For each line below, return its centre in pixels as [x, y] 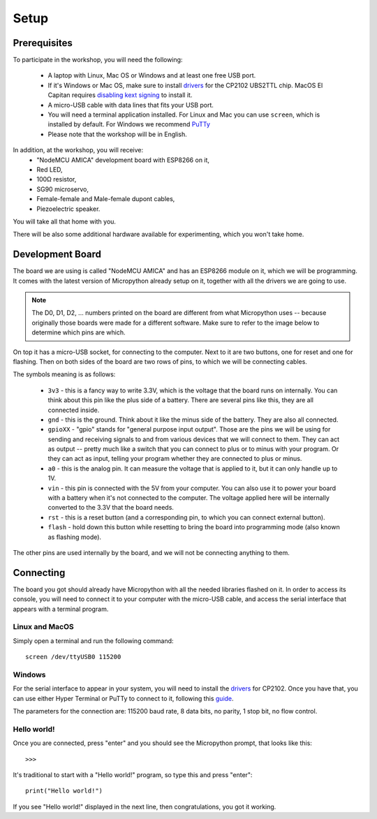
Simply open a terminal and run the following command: [93, 641]
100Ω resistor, [57, 179]
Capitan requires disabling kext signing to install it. [120, 95]
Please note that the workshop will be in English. [118, 134]
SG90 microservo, [63, 189]
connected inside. [74, 410]
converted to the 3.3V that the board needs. [111, 508]
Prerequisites [43, 43]
